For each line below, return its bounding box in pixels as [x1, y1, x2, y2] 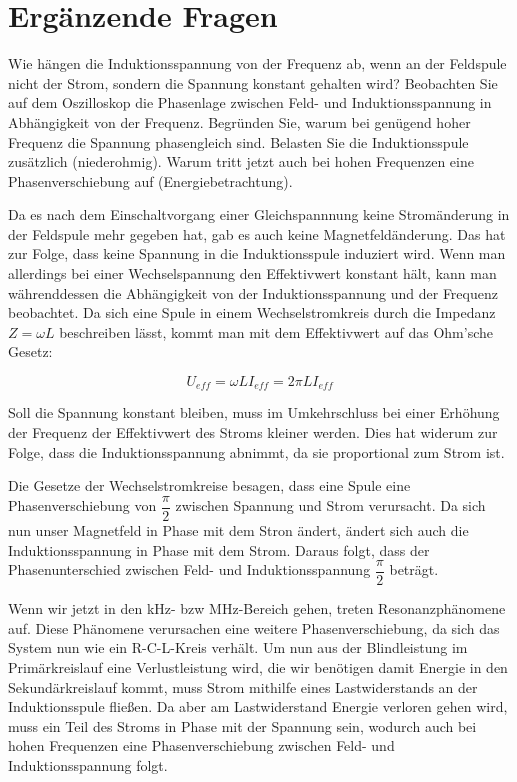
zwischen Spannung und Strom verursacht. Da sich [175, 495, 486, 516]
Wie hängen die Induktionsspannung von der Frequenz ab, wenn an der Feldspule [8, 53, 507, 74]
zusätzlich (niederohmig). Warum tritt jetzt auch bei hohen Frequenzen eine [8, 151, 474, 172]
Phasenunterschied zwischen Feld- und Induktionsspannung [8, 559, 371, 580]
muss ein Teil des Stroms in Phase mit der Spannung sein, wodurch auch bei [8, 715, 477, 736]
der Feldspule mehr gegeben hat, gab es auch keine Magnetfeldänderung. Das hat [8, 223, 506, 244]
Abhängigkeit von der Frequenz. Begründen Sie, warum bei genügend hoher [8, 111, 471, 132]
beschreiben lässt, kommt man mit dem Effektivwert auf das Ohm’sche [59, 321, 493, 342]
